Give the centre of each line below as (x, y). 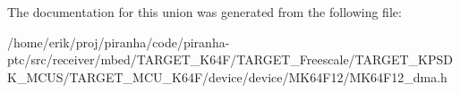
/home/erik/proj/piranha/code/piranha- (119, 42)
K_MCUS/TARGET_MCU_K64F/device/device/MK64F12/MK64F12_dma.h (227, 76)
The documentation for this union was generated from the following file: (204, 12)
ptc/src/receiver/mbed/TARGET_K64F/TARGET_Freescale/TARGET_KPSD (230, 59)
